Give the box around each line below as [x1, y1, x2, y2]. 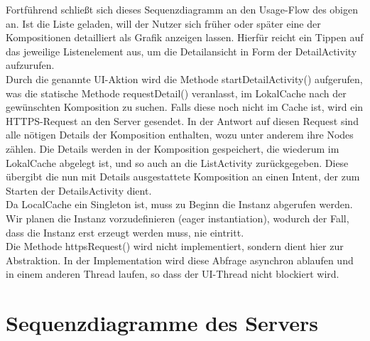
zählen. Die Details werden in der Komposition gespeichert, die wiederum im [6, 141, 339, 156]
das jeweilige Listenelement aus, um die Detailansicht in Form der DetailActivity [6, 43, 357, 58]
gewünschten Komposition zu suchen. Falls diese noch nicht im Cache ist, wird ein [6, 99, 364, 114]
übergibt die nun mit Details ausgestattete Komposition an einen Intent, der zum [6, 169, 360, 184]
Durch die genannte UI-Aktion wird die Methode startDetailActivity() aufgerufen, [6, 71, 363, 86]
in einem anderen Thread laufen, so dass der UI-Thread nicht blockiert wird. [6, 266, 339, 281]
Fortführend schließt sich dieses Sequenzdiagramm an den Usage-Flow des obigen [6, 2, 359, 16]
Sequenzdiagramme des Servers [6, 308, 318, 337]
